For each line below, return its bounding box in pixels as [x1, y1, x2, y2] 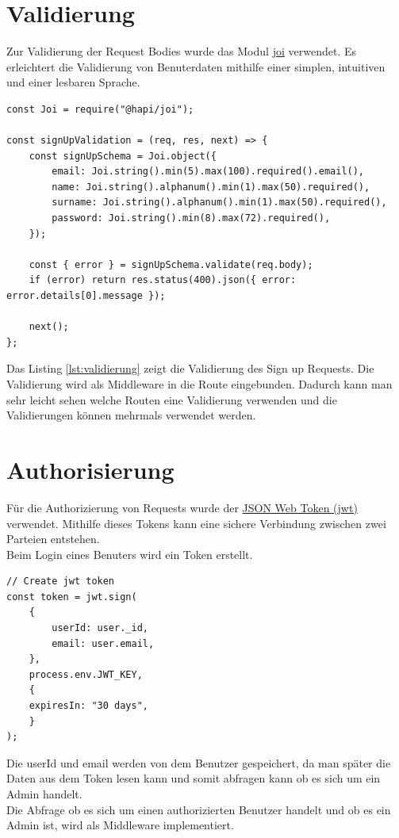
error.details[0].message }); [6, 290, 166, 302]
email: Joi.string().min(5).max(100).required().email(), [52, 166, 365, 178]
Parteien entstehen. [6, 530, 100, 547]
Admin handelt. [6, 786, 82, 802]
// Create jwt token [6, 576, 115, 587]
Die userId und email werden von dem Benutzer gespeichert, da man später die [6, 754, 391, 771]
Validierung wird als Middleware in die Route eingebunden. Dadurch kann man [6, 376, 393, 392]
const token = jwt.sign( [6, 591, 137, 603]
